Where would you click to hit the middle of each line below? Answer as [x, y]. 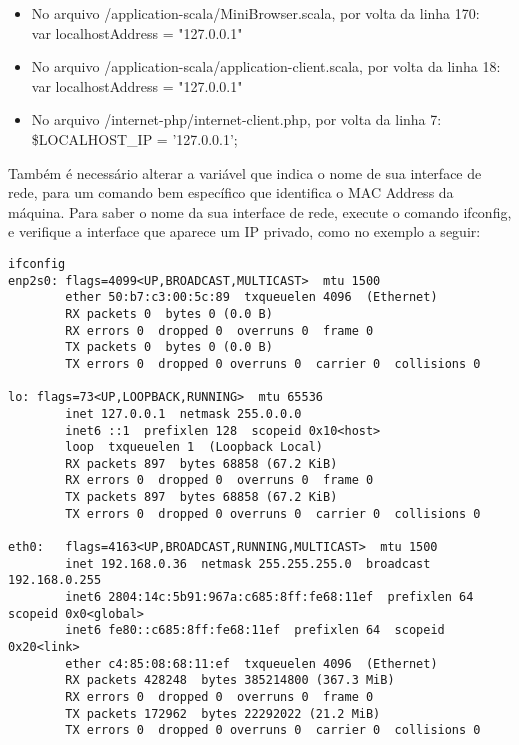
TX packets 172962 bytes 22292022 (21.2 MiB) [223, 713]
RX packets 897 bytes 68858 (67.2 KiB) [201, 463]
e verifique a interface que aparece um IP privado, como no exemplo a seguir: [244, 231]
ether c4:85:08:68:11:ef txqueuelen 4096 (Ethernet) [251, 663]
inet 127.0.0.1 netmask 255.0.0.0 [183, 413]
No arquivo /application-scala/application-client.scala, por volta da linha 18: [266, 66]
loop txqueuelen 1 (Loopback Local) [194, 447]
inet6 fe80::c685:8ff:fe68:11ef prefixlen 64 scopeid [255, 630]
